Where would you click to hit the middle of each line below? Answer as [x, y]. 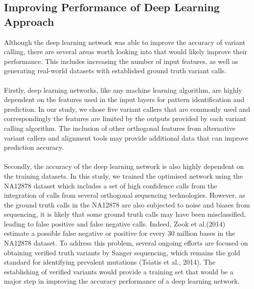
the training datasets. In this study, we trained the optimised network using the [123, 175]
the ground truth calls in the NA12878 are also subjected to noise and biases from [127, 204]
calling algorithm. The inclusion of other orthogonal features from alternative [120, 128]
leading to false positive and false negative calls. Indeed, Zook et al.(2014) [115, 223]
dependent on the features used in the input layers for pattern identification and [124, 99]
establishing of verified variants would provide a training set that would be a [119, 271]
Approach [29, 21]
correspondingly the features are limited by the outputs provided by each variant [125, 118]
